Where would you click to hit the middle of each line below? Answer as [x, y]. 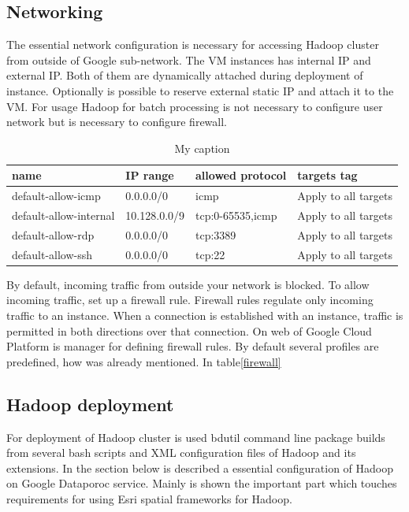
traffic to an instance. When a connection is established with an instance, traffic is [205, 315]
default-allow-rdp [53, 234]
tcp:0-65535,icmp [236, 215]
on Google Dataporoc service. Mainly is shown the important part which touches [202, 483]
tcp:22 [210, 254]
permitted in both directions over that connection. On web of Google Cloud [189, 330]
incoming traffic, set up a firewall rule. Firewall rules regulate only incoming [190, 300]
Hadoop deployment [90, 404]
